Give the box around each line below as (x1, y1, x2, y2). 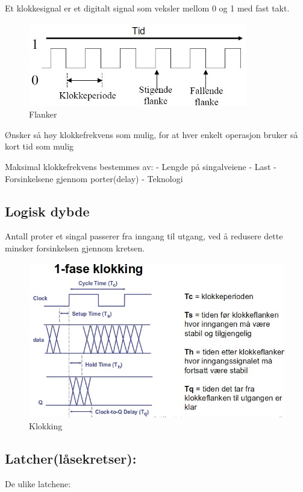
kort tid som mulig (5, 140, 74, 153)
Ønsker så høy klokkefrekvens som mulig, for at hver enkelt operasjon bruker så (5, 128, 298, 140)
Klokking (29, 420, 63, 432)
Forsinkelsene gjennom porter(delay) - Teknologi (5, 172, 183, 184)
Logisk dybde (5, 201, 90, 220)
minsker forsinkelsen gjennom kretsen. (5, 241, 145, 254)
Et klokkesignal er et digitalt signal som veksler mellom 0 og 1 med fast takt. (5, 2, 290, 14)
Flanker (29, 108, 57, 121)
